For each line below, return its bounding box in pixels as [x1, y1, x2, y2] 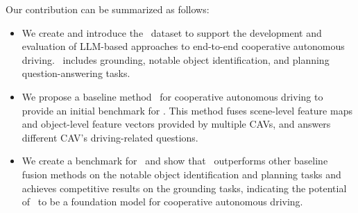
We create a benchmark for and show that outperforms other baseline [22, 153, 328, 168]
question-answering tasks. [22, 66, 130, 80]
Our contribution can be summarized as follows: [6, 2, 210, 16]
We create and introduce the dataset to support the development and [22, 25, 322, 40]
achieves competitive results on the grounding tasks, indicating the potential [22, 180, 347, 195]
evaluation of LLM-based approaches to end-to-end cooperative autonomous [22, 39, 345, 53]
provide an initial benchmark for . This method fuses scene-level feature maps [22, 103, 352, 117]
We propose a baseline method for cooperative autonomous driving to [22, 89, 323, 103]
